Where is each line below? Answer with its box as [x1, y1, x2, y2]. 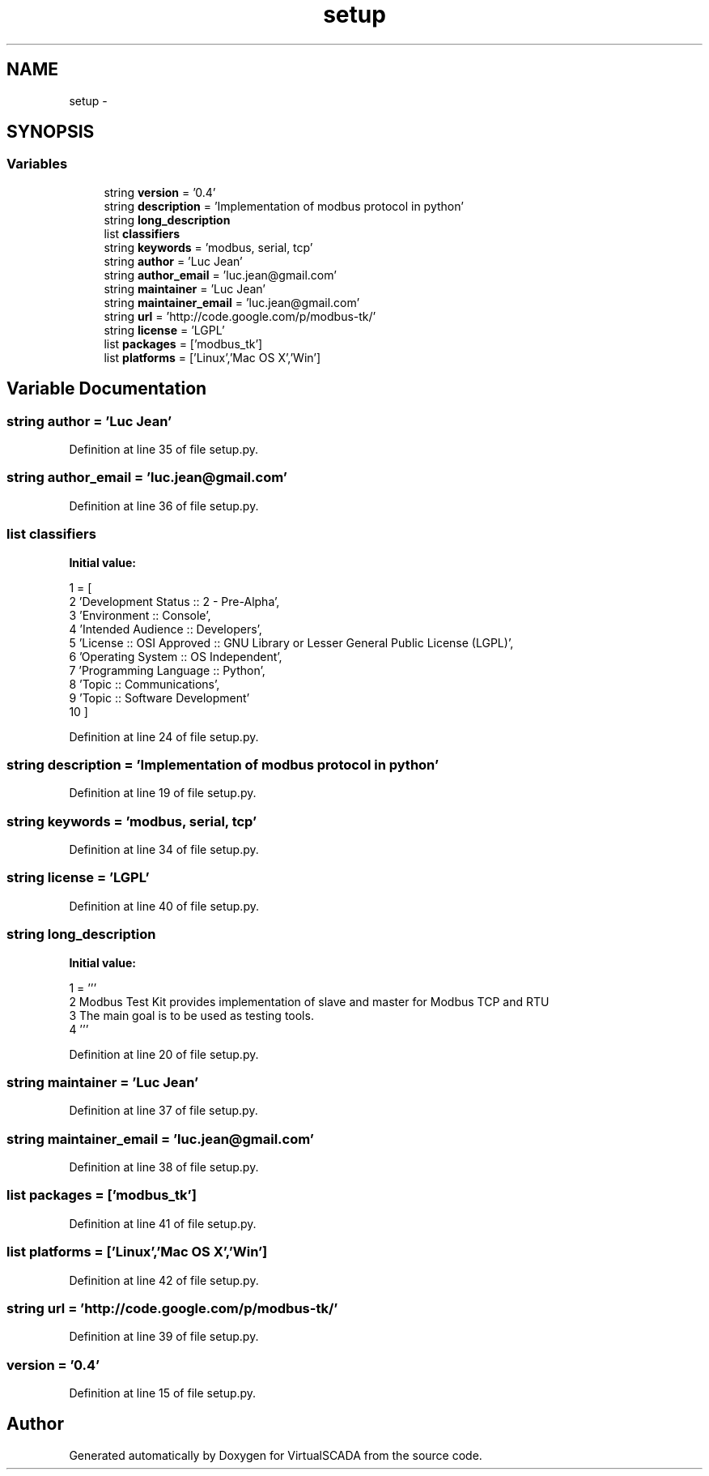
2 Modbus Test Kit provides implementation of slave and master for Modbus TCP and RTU [69, 994, 550, 1009]
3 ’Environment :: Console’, [69, 608, 211, 622]
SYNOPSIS [6, 122, 95, 143]
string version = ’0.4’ [104, 185, 216, 199]
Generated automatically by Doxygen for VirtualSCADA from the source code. [69, 1448, 482, 1462]
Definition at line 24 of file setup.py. [69, 729, 259, 744]
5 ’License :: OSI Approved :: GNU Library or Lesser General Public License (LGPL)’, [69, 635, 514, 650]
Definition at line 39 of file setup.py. [69, 1329, 259, 1344]
